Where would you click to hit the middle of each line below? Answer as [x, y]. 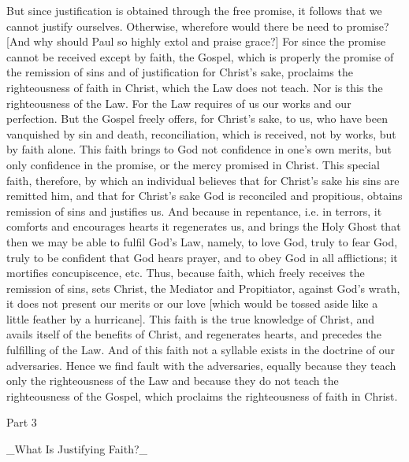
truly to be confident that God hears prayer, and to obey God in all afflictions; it [202, 257]
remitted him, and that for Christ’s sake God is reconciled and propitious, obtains [204, 196]
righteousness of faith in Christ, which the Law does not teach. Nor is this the [195, 87]
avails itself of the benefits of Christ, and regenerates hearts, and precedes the [194, 334]
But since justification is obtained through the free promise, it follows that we [194, 10]
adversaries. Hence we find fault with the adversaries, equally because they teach [201, 365]
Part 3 [22, 422]
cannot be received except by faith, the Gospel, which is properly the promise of [200, 56]
